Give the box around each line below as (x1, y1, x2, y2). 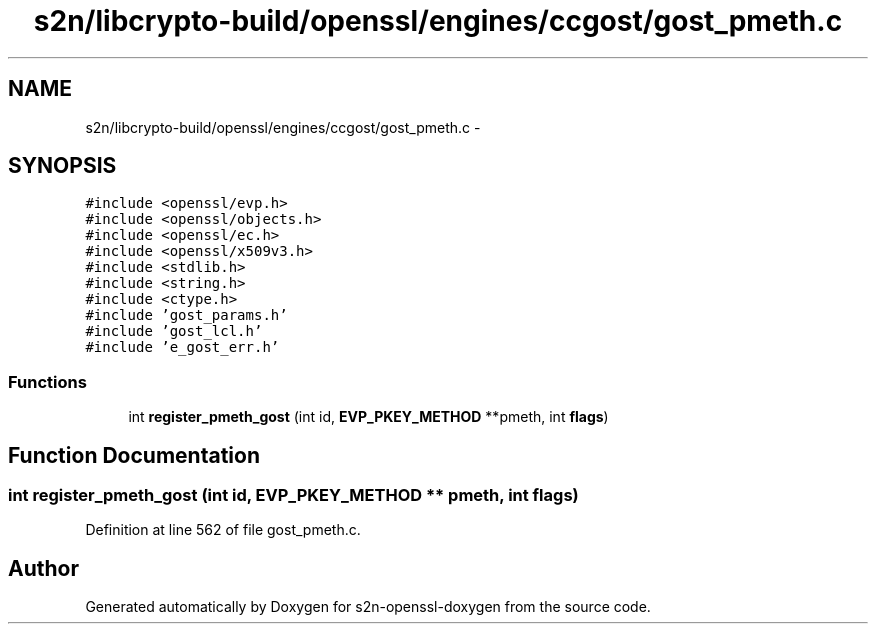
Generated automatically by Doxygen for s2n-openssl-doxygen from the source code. (85, 598, 651, 616)
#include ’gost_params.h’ (85, 307, 288, 324)
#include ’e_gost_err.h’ (85, 339, 280, 356)
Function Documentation (8, 442, 260, 468)
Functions (8, 371, 87, 392)
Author (8, 555, 79, 581)
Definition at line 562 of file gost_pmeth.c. (85, 521, 361, 539)
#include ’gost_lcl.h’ (85, 323, 263, 340)
